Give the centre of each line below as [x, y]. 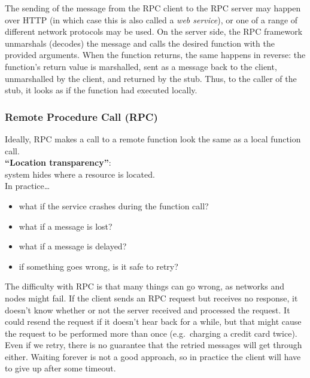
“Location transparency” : [58, 162]
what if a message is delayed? [73, 246]
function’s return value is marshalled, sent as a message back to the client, [141, 66]
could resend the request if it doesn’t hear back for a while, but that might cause [153, 321]
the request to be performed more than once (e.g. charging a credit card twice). [151, 333]
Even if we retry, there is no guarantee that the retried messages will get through [154, 345]
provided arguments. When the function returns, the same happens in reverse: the [155, 55]
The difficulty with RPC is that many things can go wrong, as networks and [145, 286]
